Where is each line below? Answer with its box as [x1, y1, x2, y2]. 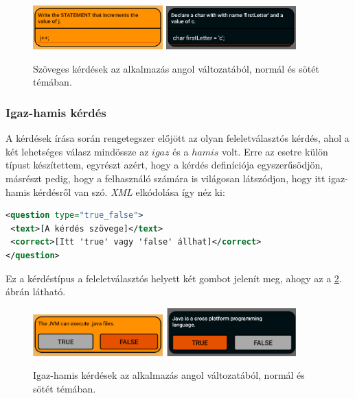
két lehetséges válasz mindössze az [5, 144, 149, 158]
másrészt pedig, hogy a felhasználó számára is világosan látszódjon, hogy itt [5, 171, 325, 185]
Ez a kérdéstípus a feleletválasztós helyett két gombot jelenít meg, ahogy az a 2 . [5, 271, 342, 285]
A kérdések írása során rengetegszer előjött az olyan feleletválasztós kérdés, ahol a [5, 131, 350, 145]
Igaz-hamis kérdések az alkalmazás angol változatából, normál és [33, 368, 305, 382]
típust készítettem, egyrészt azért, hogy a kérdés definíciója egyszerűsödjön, [5, 158, 323, 172]
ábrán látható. [5, 284, 66, 299]
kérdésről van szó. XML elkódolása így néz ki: [33, 184, 225, 199]
